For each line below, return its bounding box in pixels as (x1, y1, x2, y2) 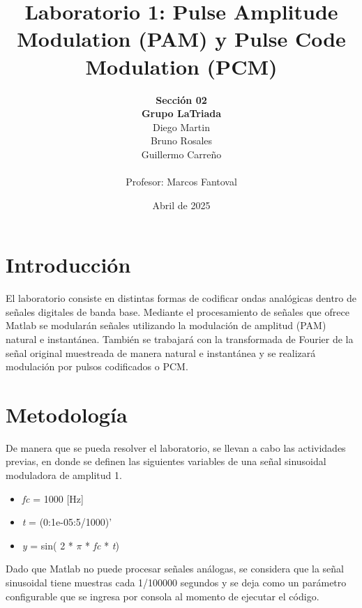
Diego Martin (153, 119, 210, 134)
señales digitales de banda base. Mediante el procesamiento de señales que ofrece (6, 304, 349, 319)
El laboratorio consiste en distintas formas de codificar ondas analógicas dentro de (6, 291, 356, 305)
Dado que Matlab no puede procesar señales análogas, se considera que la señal (6, 561, 344, 576)
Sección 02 (156, 92, 207, 107)
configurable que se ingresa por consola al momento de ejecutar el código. (6, 588, 319, 603)
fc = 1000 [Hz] (22, 491, 84, 506)
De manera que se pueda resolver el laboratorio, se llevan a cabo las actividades (6, 440, 346, 455)
